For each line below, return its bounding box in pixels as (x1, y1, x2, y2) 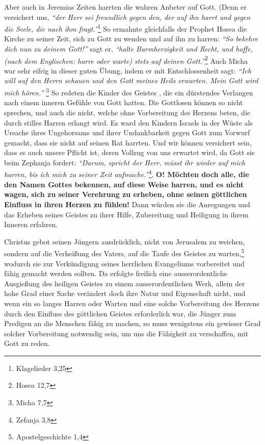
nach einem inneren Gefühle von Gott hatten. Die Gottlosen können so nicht (4, 97, 243, 108)
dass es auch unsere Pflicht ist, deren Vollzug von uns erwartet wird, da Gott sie (4, 147, 255, 158)
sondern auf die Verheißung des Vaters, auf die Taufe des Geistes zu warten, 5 (4, 246, 245, 258)
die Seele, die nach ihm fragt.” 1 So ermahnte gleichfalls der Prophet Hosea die (4, 22, 247, 34)
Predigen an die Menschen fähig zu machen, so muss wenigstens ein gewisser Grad (4, 318, 261, 329)
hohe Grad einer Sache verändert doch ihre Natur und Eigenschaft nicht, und (4, 288, 246, 299)
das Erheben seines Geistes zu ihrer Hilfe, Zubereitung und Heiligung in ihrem (4, 209, 249, 219)
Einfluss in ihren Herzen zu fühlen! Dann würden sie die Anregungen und (4, 199, 250, 209)
